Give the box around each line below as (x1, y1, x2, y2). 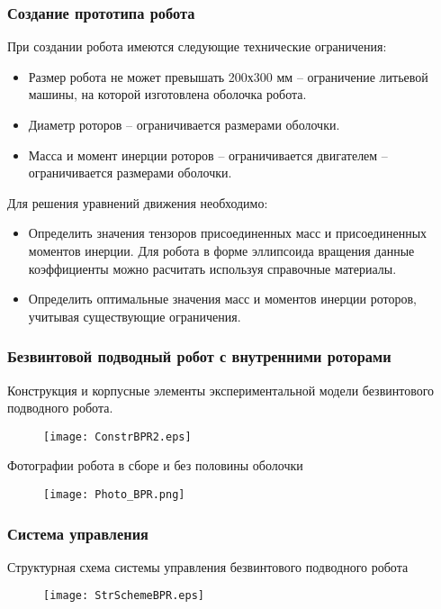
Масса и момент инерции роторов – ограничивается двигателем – (28, 145, 388, 164)
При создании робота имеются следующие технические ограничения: (7, 37, 387, 56)
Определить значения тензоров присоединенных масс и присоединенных (28, 223, 427, 242)
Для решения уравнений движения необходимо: (7, 193, 268, 212)
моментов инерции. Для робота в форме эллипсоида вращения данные (28, 241, 415, 259)
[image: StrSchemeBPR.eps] (43, 589, 204, 603)
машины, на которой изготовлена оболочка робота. (28, 85, 307, 104)
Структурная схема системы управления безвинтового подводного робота (7, 557, 409, 576)
